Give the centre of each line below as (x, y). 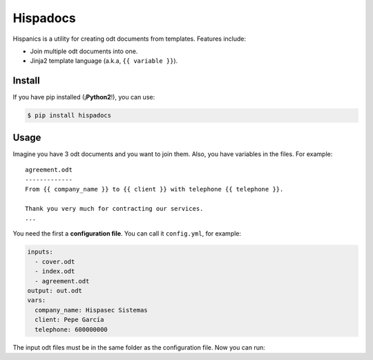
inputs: (40, 252)
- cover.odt (55, 262)
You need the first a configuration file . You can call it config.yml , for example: (127, 234)
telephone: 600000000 (71, 329)
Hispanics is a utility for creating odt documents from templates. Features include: (130, 39)
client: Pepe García (69, 320)
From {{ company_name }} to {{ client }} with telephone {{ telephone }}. (154, 189)
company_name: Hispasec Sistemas (91, 310)
